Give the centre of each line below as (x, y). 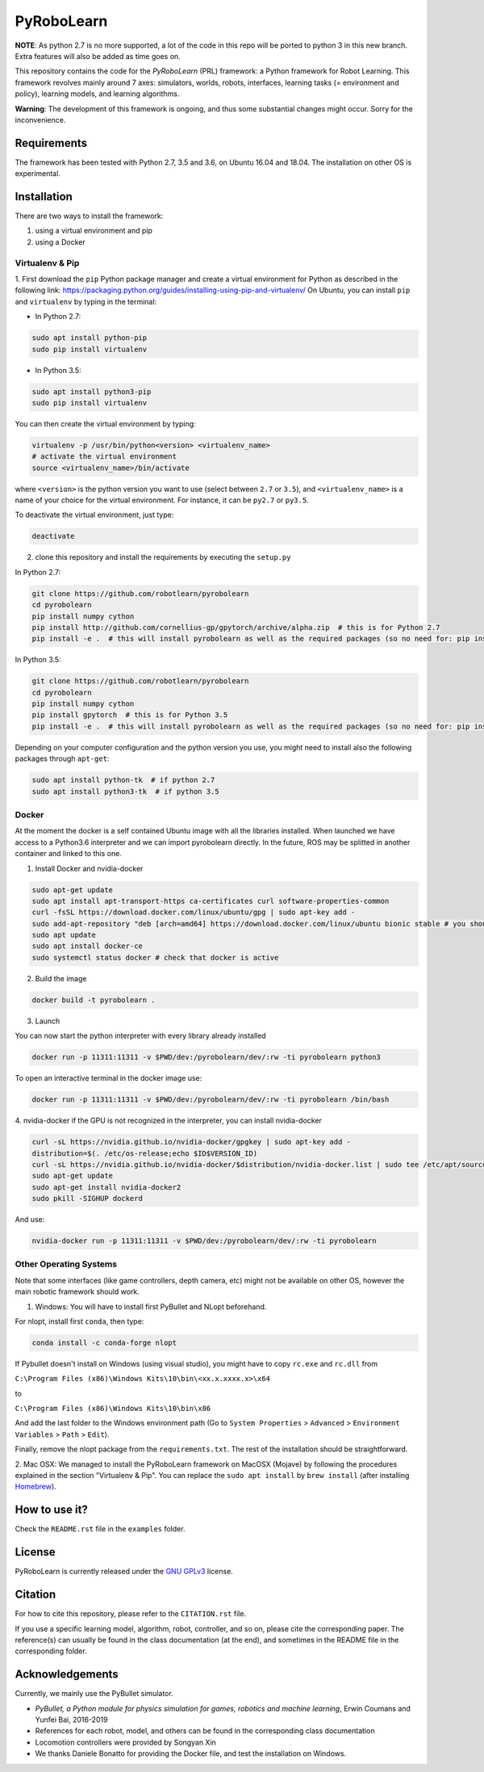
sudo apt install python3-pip (92, 391)
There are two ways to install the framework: (89, 216)
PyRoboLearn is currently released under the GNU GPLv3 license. (124, 1572)
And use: (30, 1220)
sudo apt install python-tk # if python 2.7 (123, 780)
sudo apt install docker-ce (87, 946)
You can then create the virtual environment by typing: (106, 423)
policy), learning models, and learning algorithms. (97, 94)
